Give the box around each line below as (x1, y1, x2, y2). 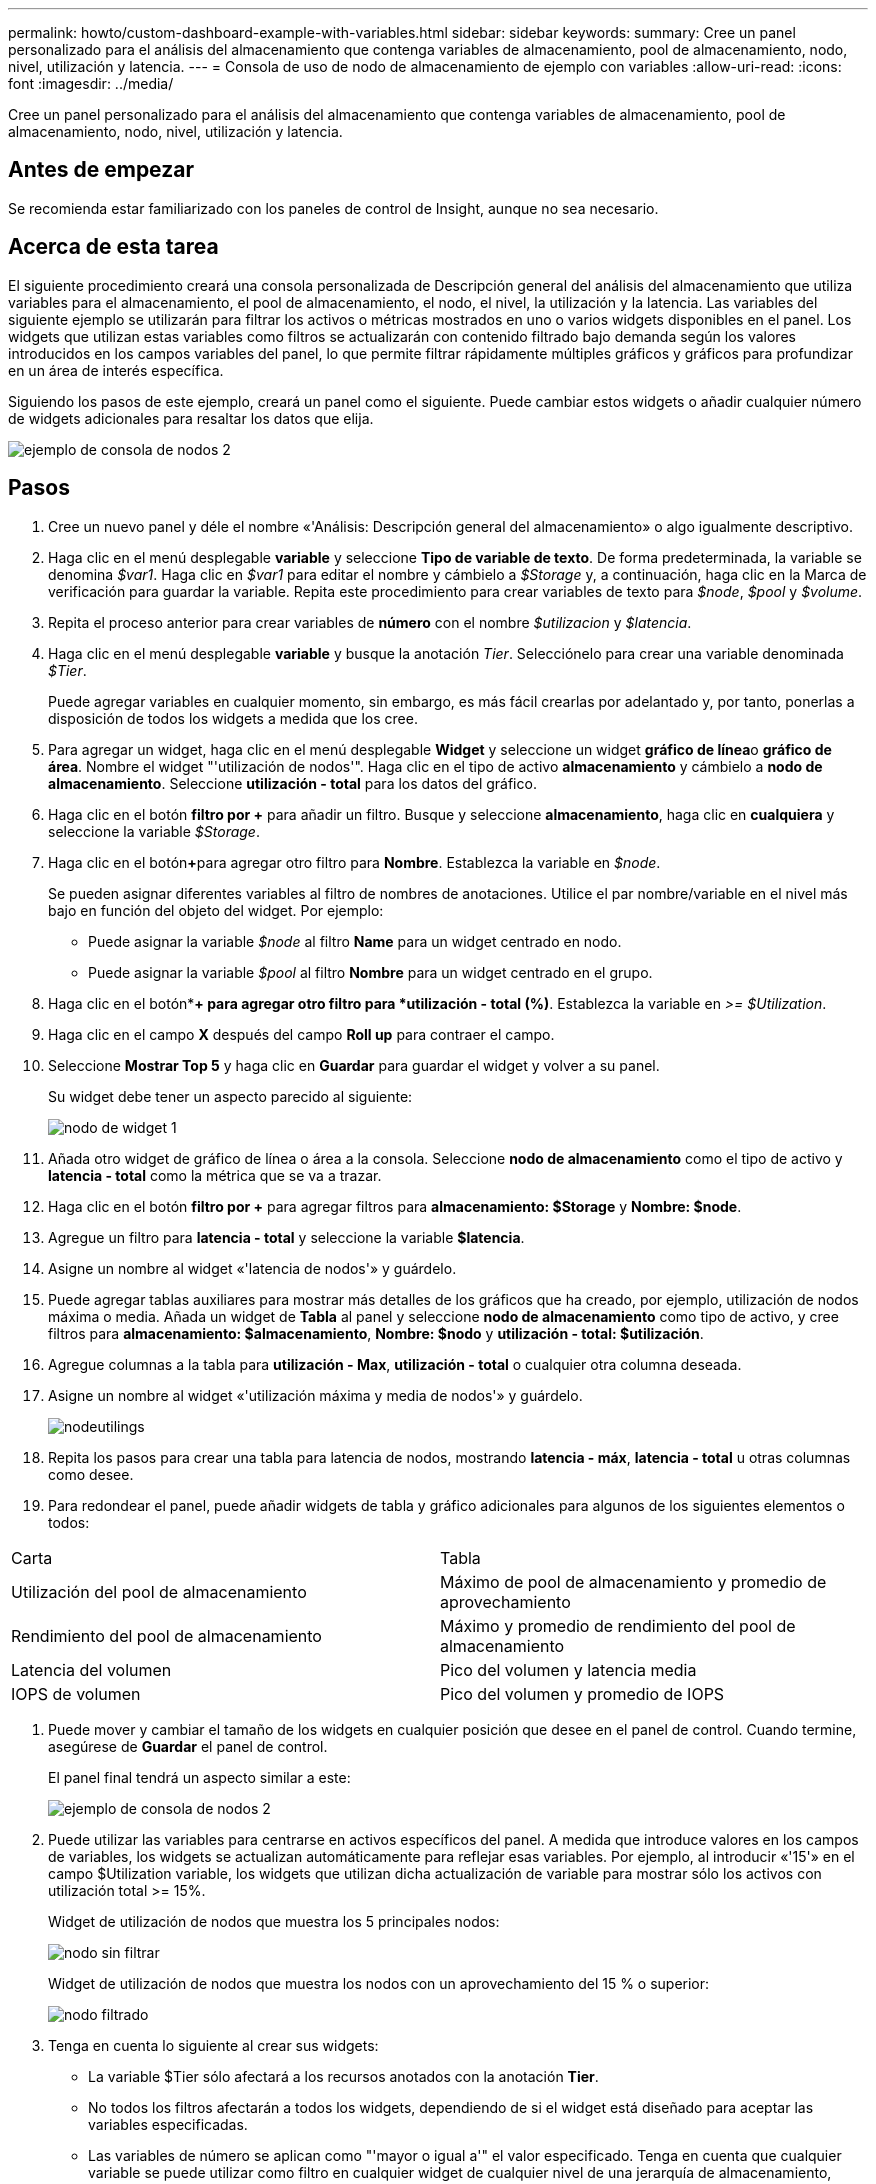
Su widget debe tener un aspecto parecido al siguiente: (48, 1087, 413, 1105)
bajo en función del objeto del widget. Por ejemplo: (48, 901, 384, 919)
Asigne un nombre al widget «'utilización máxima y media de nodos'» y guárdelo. (48, 1386, 583, 1404)
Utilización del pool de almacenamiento (11, 1581, 307, 1602)
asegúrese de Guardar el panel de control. (48, 1737, 328, 1755)
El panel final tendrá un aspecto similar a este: (48, 1768, 351, 1786)
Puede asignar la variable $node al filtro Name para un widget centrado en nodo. (88, 932, 622, 950)
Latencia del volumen (11, 1659, 172, 1680)
